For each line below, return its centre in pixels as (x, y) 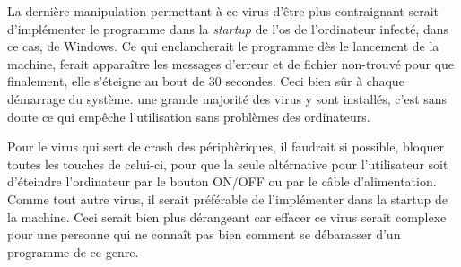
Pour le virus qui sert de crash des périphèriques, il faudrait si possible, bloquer (226, 146)
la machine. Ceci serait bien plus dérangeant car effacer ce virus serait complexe (227, 216)
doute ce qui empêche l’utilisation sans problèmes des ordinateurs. (189, 116)
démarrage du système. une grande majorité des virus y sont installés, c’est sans (227, 98)
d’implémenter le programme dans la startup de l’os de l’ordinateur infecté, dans (228, 28)
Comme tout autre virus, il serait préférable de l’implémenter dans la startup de (227, 198)
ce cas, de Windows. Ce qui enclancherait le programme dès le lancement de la (223, 46)
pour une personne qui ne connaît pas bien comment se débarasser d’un (204, 234)
